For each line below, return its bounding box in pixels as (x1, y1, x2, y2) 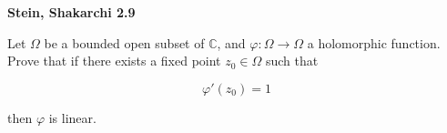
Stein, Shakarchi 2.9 (7, 3, 136, 21)
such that (265, 51, 319, 70)
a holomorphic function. (307, 33, 441, 52)
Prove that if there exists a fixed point (7, 51, 221, 70)
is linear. (48, 107, 97, 127)
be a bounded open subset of (44, 33, 205, 52)
